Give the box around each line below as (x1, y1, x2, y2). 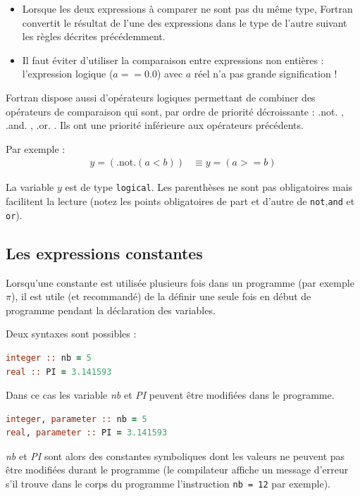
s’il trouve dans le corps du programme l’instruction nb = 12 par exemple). (6, 476, 330, 491)
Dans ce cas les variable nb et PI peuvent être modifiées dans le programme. (6, 387, 335, 402)
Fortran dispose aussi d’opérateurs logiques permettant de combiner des (6, 89, 316, 104)
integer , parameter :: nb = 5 (6, 414, 147, 424)
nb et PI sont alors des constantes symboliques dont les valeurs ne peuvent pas (6, 448, 345, 463)
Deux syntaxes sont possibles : (6, 326, 137, 341)
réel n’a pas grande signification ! (194, 66, 337, 81)
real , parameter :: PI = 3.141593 (6, 428, 168, 438)
